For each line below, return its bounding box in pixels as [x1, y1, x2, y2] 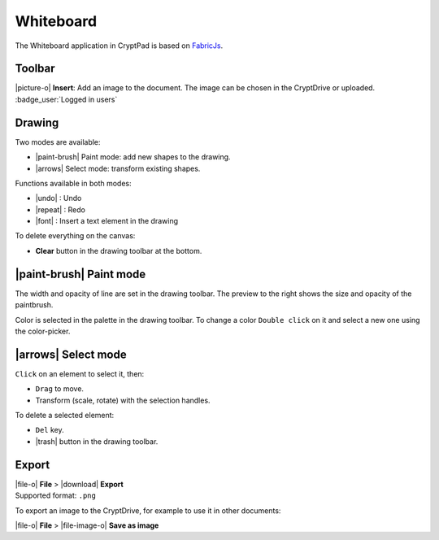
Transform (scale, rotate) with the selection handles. [35, 395, 211, 405]
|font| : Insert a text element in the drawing [35, 216, 179, 226]
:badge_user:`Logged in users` [15, 94, 118, 104]
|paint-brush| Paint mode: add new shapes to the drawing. [35, 152, 231, 162]
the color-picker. [15, 326, 71, 336]
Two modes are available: [15, 137, 101, 146]
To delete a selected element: [15, 411, 115, 420]
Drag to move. [35, 384, 85, 394]
